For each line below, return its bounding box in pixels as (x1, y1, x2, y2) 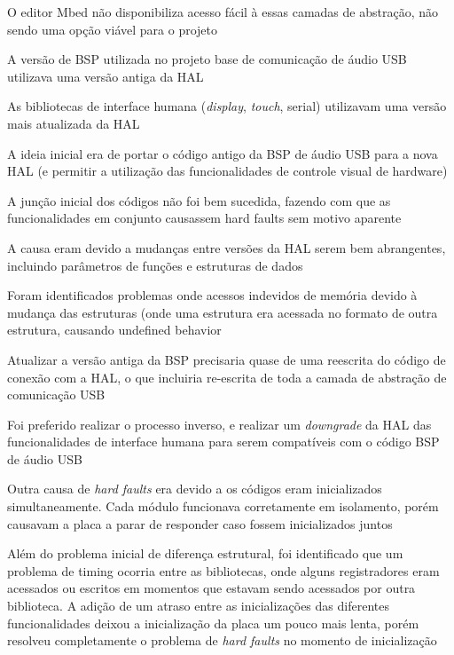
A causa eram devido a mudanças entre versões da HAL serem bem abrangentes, (7, 238, 446, 256)
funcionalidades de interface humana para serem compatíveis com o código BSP (7, 432, 440, 451)
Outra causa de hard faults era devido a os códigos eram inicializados (7, 479, 382, 498)
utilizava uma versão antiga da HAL (7, 67, 204, 85)
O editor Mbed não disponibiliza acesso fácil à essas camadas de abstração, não (7, 3, 438, 20)
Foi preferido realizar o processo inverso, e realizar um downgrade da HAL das (7, 414, 432, 433)
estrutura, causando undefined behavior (7, 320, 222, 339)
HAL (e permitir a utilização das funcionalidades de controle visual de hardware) (7, 162, 448, 180)
